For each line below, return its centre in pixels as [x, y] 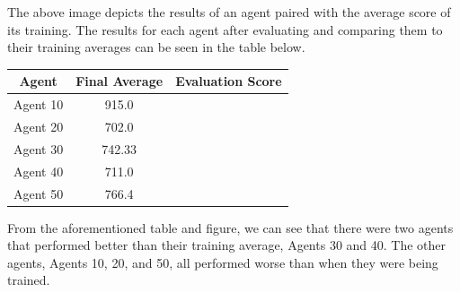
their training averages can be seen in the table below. [156, 47]
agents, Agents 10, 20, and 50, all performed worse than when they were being [223, 262]
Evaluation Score [229, 81]
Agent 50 [39, 193]
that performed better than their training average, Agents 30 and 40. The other [227, 245]
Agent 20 [39, 126]
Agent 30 [39, 148]
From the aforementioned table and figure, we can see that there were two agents [230, 227]
